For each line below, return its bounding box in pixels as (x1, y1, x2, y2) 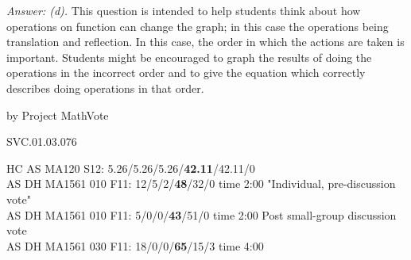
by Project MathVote (6, 106, 109, 123)
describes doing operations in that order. (6, 79, 204, 96)
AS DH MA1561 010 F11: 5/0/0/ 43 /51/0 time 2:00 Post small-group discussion (6, 206, 397, 223)
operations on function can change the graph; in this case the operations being (6, 17, 389, 34)
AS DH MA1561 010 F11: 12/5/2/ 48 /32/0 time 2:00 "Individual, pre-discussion (6, 175, 396, 192)
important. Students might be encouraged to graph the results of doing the (6, 48, 372, 65)
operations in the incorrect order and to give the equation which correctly (6, 64, 366, 81)
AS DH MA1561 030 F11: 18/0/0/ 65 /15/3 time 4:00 (6, 237, 264, 254)
